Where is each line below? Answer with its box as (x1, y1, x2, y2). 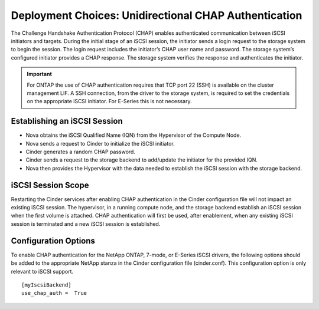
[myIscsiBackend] (21, 281, 71, 288)
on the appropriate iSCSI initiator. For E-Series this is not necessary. (27, 98, 192, 105)
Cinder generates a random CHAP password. (25, 148, 136, 155)
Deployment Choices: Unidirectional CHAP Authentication (11, 9, 302, 22)
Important (27, 71, 53, 78)
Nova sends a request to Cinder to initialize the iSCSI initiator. (25, 140, 175, 147)
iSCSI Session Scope (11, 180, 89, 190)
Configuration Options (11, 236, 96, 246)
